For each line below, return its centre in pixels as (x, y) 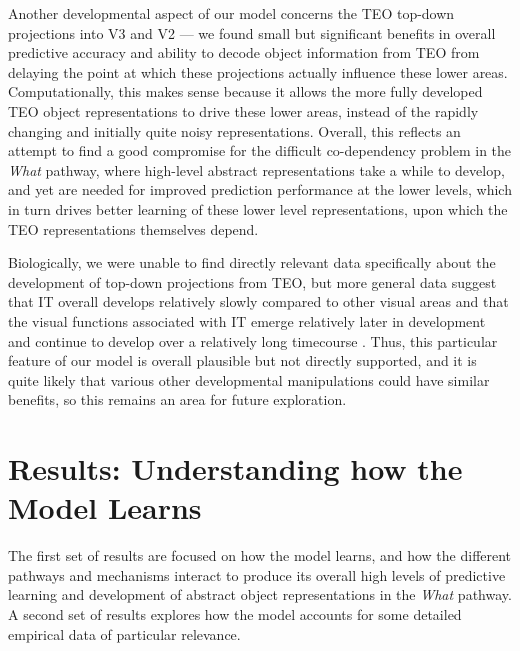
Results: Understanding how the (235, 468)
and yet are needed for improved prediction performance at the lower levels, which (260, 189)
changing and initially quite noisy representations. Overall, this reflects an (234, 130)
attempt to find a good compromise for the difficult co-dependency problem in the (260, 150)
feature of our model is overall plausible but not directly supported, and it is (242, 360)
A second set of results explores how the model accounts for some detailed (235, 613)
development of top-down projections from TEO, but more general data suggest (252, 281)
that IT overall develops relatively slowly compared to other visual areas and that (258, 301)
